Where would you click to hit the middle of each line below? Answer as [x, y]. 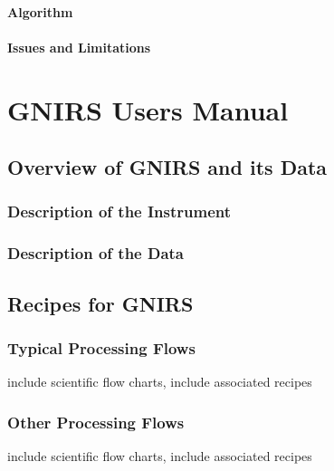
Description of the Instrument [119, 211]
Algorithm [40, 11]
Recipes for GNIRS [100, 303]
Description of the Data [96, 253]
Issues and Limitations [79, 47]
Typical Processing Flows [101, 347]
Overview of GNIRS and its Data [167, 167]
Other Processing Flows [96, 422]
